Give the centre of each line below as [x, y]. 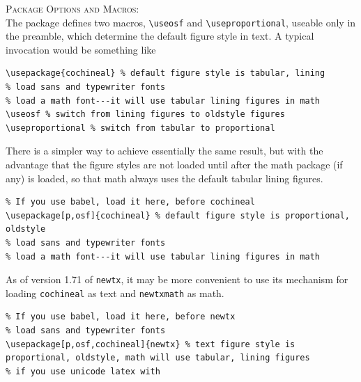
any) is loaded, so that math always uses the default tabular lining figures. [164, 178]
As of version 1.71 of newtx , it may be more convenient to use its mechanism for [177, 279]
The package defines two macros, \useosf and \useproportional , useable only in [181, 22]
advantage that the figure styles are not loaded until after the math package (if [174, 164]
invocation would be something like [81, 49]
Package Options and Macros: [72, 8]
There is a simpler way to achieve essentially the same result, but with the [164, 151]
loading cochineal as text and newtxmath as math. [115, 293]
